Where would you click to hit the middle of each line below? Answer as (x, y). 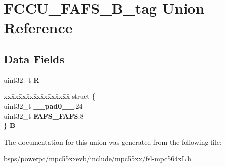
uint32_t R (22, 79)
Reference (38, 27)
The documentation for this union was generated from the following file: (113, 142)
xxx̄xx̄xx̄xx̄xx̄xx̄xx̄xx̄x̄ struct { (50, 96)
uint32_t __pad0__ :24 (43, 105)
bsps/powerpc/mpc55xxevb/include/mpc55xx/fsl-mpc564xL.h (98, 158)
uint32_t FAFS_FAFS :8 (44, 115)
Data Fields (34, 59)
